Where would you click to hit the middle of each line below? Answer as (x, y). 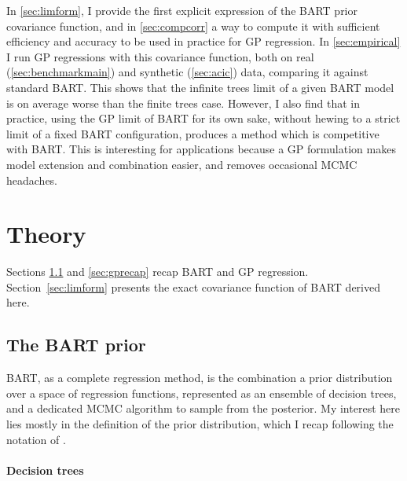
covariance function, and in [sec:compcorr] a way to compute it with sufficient (193, 26)
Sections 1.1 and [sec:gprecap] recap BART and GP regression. (158, 272)
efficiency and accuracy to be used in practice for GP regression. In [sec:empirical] (203, 41)
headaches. (32, 180)
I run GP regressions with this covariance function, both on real (160, 56)
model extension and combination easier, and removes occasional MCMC (182, 164)
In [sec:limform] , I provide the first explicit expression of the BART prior (182, 10)
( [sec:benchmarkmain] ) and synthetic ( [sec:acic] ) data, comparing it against (187, 72)
